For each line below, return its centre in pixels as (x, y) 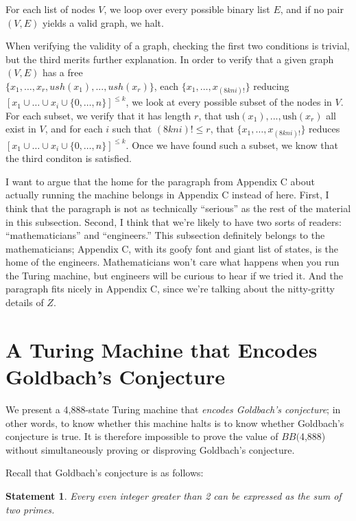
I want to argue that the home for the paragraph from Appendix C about (160, 181)
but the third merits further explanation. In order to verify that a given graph (170, 59)
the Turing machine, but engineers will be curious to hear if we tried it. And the (174, 275)
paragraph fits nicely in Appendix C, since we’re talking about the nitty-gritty (170, 289)
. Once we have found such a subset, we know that (232, 144)
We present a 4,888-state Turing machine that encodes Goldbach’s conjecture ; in (173, 409)
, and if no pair (312, 9)
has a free (62, 72)
